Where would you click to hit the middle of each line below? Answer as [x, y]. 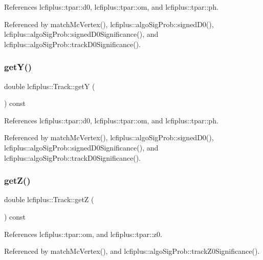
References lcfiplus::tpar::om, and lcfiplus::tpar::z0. [83, 234]
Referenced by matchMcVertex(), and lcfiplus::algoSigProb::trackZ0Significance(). [132, 251]
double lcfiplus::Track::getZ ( [49, 199]
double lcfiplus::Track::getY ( [50, 86]
